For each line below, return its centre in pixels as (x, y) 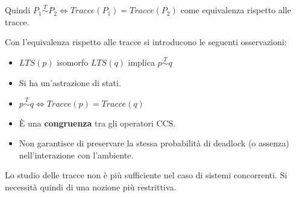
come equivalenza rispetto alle (236, 10)
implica (141, 62)
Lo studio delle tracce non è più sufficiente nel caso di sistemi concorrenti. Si (146, 175)
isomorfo (73, 62)
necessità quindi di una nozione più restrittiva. (91, 187)
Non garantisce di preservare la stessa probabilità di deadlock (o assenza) (154, 143)
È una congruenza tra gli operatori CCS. (97, 123)
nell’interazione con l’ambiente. (76, 155)
